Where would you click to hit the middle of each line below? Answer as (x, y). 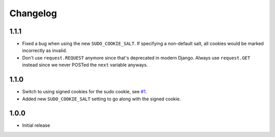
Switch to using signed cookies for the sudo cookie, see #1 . (85, 92)
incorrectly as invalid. (45, 50)
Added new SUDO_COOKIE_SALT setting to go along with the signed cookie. (101, 99)
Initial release (36, 125)
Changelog (33, 13)
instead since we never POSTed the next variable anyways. (85, 65)
